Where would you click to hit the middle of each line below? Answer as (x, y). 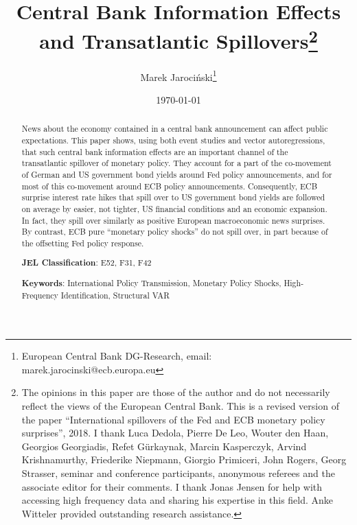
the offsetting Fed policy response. (83, 243)
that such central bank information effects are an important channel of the (155, 151)
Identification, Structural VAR (115, 295)
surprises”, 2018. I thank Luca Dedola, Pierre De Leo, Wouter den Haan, (175, 433)
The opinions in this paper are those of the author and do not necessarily (176, 392)
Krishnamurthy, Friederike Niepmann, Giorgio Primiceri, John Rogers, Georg (184, 459)
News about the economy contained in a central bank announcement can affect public (175, 129)
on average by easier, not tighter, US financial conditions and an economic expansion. (174, 208)
